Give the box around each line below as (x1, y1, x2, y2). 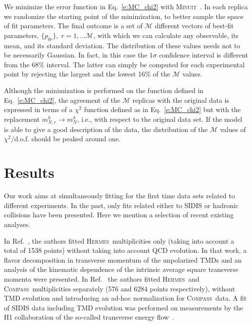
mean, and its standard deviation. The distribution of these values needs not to (4, 40, 240, 50)
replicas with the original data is (132, 95, 230, 105)
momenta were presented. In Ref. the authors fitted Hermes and (4, 273, 199, 284)
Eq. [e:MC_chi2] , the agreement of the (4, 95, 121, 105)
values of (220, 124, 246, 134)
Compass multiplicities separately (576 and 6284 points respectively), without (4, 283, 235, 293)
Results (4, 162, 54, 182)
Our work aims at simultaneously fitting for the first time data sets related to (4, 191, 235, 201)
